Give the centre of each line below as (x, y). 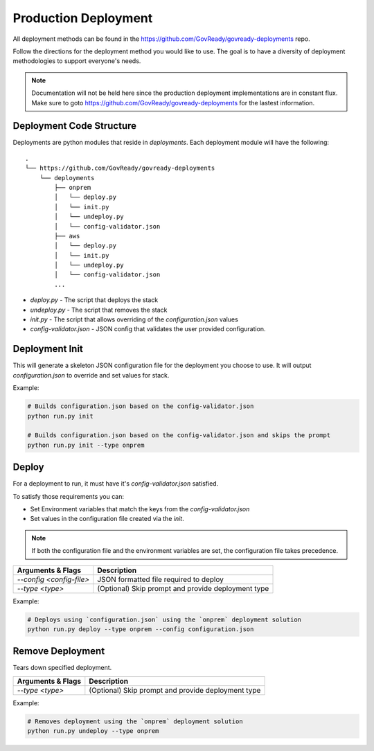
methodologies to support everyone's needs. (77, 61)
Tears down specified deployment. (62, 668)
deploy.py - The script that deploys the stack (94, 300)
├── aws (67, 236)
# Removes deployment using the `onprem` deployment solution (135, 721)
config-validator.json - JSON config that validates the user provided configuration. (148, 329)
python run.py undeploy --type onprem (93, 731)
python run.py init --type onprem (86, 445)
